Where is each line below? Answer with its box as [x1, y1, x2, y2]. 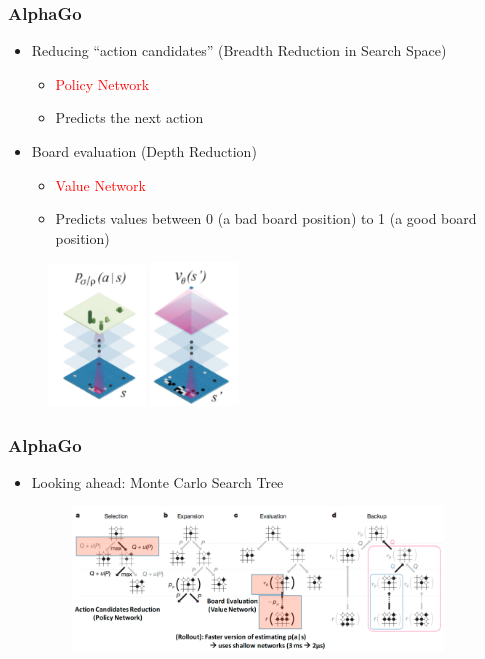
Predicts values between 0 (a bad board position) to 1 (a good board [55, 208, 477, 229]
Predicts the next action [55, 107, 204, 128]
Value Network [55, 174, 146, 195]
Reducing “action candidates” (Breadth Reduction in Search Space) [31, 40, 447, 61]
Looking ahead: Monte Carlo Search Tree [31, 471, 284, 492]
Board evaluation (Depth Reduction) [31, 141, 257, 161]
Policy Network [55, 73, 150, 94]
